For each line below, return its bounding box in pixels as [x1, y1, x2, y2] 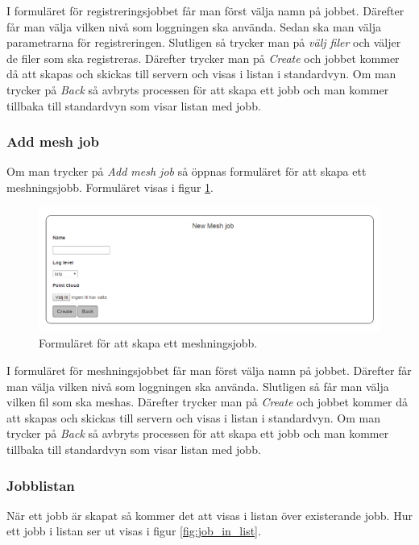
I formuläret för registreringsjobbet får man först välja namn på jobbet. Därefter [6, 2, 404, 19]
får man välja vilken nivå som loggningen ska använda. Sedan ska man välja [6, 18, 382, 35]
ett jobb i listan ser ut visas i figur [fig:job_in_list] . [6, 522, 261, 539]
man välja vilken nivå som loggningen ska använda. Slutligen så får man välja [6, 377, 389, 394]
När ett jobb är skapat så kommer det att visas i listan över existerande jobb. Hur [6, 506, 413, 523]
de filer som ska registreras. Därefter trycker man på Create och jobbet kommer [6, 49, 400, 66]
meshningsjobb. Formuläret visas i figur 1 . [6, 178, 214, 195]
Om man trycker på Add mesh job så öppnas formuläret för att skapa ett [6, 163, 367, 180]
